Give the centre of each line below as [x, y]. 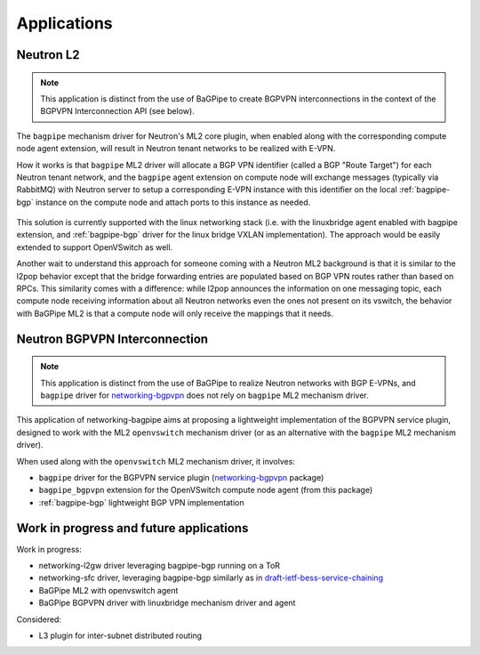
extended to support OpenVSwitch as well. [95, 247]
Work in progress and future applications [132, 528]
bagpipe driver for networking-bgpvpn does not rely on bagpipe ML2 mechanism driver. [204, 395]
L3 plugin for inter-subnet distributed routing [120, 635]
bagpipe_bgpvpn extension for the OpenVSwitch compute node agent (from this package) [206, 490]
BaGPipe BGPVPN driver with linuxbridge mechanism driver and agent [167, 603]
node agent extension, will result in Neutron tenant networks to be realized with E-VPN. [176, 149]
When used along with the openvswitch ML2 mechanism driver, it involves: [156, 461]
